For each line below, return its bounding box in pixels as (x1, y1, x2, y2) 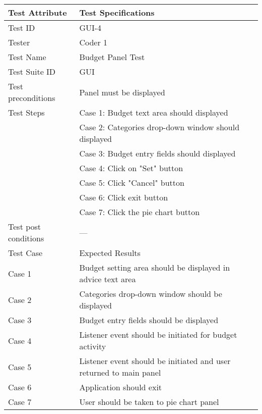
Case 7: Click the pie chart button (79, 206, 200, 218)
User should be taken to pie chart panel (79, 396, 219, 407)
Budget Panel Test (79, 51, 145, 63)
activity (79, 340, 106, 352)
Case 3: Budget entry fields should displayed (79, 147, 236, 159)
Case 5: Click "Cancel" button (79, 177, 184, 188)
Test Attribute (8, 7, 67, 18)
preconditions (8, 92, 55, 103)
